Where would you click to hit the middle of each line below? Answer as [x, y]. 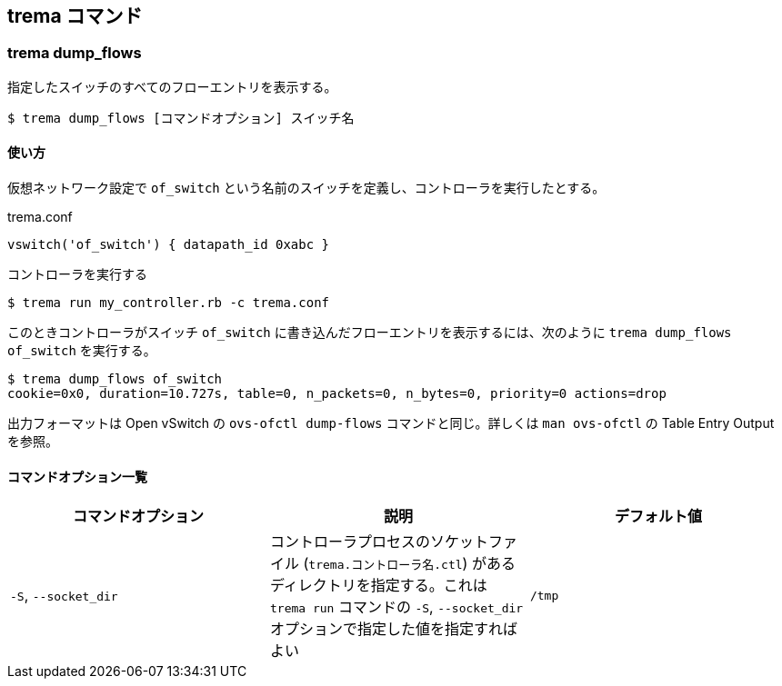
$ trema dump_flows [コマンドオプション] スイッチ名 [181, 118]
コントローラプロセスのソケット [379, 542]
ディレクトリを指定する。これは [378, 586]
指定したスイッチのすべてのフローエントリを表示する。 [172, 86]
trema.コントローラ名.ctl [386, 565]
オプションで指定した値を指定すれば [393, 629]
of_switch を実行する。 [82, 351]
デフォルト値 [658, 517]
